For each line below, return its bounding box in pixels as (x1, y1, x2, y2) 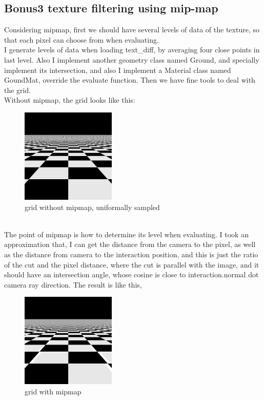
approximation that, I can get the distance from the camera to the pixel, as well (4, 239, 256, 250)
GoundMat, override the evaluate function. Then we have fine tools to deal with (4, 74, 255, 85)
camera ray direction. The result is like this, (4, 279, 142, 290)
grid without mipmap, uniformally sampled (25, 201, 160, 212)
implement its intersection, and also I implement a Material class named (4, 64, 231, 75)
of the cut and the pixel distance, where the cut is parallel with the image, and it (4, 259, 259, 270)
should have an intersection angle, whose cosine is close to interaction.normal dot (4, 269, 259, 280)
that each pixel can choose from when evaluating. (4, 34, 159, 45)
